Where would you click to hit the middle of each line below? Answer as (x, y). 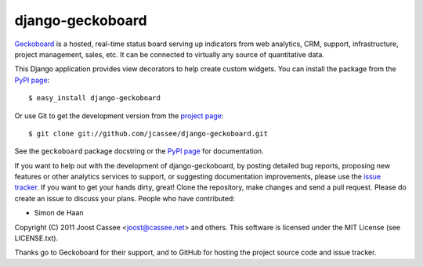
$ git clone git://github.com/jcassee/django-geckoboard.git (148, 133)
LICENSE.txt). (36, 238)
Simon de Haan (59, 213)
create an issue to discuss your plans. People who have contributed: (125, 198)
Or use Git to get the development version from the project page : (119, 115)
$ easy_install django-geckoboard (94, 98)
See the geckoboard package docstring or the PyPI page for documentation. (139, 151)
